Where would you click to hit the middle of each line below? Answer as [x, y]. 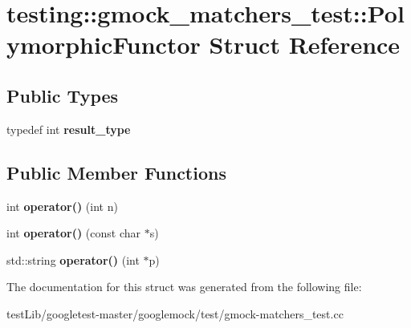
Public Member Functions [116, 172]
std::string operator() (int [73, 259]
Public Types [63, 95]
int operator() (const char [73, 233]
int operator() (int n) [62, 206]
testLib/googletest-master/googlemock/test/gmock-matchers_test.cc [175, 313]
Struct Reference [305, 45]
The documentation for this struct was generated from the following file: [184, 287]
